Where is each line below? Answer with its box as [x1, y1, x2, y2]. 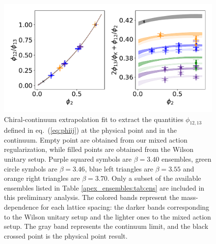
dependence [4, 202, 39, 212]
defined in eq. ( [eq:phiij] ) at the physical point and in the [4, 125, 177, 135]
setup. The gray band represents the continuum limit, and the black [4, 221, 209, 231]
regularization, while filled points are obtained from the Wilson [4, 144, 194, 154]
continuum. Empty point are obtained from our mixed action [4, 134, 188, 145]
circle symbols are [4, 163, 57, 173]
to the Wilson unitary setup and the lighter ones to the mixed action [4, 211, 211, 221]
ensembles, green [161, 154, 212, 164]
